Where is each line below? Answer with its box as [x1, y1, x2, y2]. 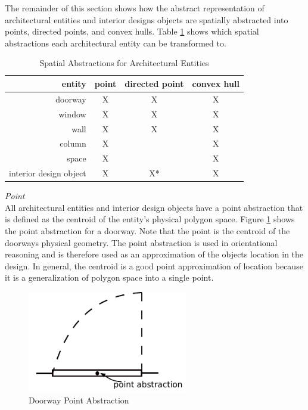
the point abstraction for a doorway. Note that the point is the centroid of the [5, 224, 290, 237]
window [58, 107, 86, 120]
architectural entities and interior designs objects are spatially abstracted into [5, 13, 288, 26]
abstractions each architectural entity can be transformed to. [5, 36, 226, 49]
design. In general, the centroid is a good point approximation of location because [5, 259, 303, 272]
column [60, 137, 86, 150]
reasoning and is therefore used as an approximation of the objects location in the [5, 248, 304, 260]
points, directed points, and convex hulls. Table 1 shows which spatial [5, 25, 259, 38]
